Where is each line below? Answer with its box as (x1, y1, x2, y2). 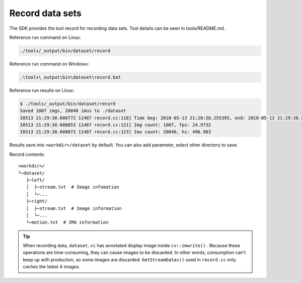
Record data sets (9, 8, 82, 19)
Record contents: (9, 151, 45, 157)
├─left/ (26, 177, 45, 183)
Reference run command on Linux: (9, 34, 81, 40)
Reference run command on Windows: (9, 61, 89, 67)
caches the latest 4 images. (23, 264, 81, 270)
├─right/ (26, 198, 48, 204)
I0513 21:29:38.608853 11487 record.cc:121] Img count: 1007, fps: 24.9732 (20, 122, 211, 128)
